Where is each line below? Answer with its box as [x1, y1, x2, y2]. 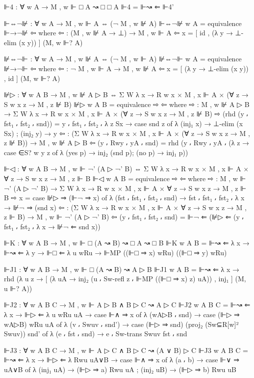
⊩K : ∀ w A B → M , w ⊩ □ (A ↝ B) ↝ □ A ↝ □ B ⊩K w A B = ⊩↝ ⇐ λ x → [4, 238, 250, 248]
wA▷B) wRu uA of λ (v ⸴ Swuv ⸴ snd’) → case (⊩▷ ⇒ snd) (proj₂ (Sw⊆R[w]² [4, 319, 239, 329]
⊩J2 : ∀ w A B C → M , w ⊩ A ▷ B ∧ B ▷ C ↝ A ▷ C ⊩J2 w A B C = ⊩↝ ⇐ [4, 299, 251, 310]
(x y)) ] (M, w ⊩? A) [19, 37, 83, 47]
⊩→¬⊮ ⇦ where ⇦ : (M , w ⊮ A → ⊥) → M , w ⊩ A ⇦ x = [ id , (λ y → [4, 27, 233, 38]
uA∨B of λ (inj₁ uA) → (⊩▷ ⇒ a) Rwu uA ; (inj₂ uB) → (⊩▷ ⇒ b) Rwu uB [4, 364, 236, 374]
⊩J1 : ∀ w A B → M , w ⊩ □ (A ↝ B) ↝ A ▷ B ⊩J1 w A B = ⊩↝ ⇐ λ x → [4, 264, 240, 274]
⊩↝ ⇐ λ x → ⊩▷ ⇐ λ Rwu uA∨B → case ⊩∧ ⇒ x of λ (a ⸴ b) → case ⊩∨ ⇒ [4, 354, 239, 365]
